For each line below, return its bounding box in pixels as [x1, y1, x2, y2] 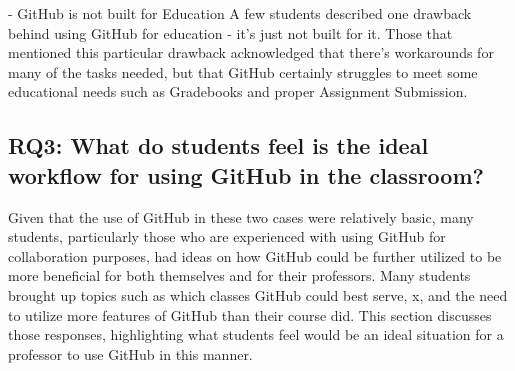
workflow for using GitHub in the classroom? [8, 159, 484, 190]
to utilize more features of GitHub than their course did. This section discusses [8, 304, 492, 325]
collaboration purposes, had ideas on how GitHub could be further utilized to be [8, 245, 502, 266]
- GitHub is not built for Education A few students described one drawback [8, 3, 472, 23]
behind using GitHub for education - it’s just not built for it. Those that [8, 22, 453, 43]
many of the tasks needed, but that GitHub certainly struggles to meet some [8, 61, 478, 82]
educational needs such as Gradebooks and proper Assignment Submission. [8, 81, 468, 102]
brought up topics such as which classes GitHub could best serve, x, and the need [8, 284, 508, 305]
